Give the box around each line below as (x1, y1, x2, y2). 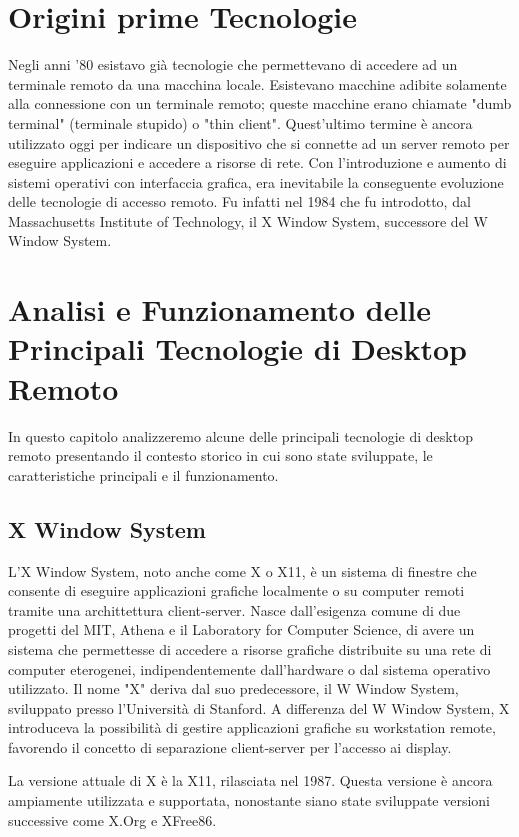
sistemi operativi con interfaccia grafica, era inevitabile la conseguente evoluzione (8, 171, 504, 192)
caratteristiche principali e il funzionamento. (8, 464, 279, 485)
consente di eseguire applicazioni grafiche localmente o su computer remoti (8, 580, 465, 601)
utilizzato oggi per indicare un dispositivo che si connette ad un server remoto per (8, 132, 510, 153)
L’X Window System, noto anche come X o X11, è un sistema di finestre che (8, 560, 477, 581)
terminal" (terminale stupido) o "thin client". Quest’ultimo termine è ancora (8, 112, 473, 133)
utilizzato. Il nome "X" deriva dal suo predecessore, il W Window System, (8, 678, 459, 699)
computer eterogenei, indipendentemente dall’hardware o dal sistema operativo (8, 658, 491, 679)
